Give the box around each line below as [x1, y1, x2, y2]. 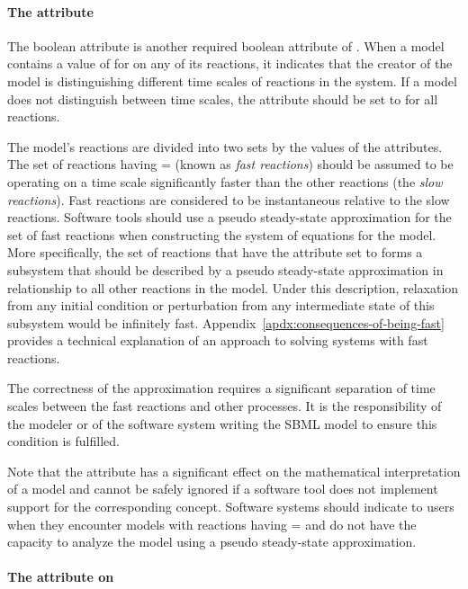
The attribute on [7, 567, 114, 586]
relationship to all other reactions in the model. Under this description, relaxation [7, 278, 459, 297]
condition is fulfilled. [7, 432, 120, 451]
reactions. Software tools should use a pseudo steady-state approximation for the [7, 208, 452, 227]
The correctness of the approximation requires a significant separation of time [7, 379, 436, 397]
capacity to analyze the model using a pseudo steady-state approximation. [7, 532, 417, 551]
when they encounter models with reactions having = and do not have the [7, 514, 417, 533]
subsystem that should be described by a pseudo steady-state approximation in [7, 260, 444, 279]
